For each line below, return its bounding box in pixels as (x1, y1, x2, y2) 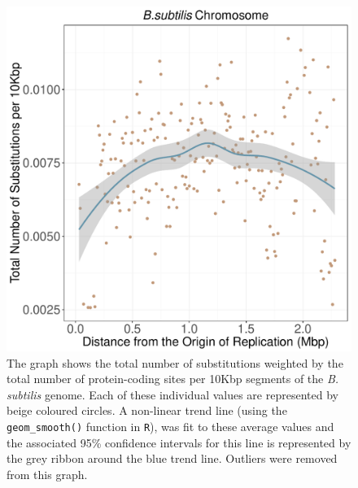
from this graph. (7, 465, 88, 482)
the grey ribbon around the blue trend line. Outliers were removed (7, 450, 338, 467)
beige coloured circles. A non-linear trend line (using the (7, 402, 287, 419)
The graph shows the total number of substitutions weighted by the (7, 354, 343, 371)
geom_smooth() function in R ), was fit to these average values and (7, 417, 334, 434)
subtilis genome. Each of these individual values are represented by (7, 386, 338, 403)
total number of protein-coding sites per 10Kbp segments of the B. (7, 370, 339, 387)
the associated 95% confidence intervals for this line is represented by (7, 434, 351, 451)
